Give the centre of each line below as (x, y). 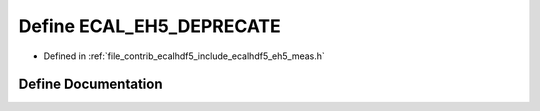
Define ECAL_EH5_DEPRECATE (150, 26)
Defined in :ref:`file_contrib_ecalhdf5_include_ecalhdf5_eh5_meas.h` (184, 56)
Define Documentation (90, 84)
